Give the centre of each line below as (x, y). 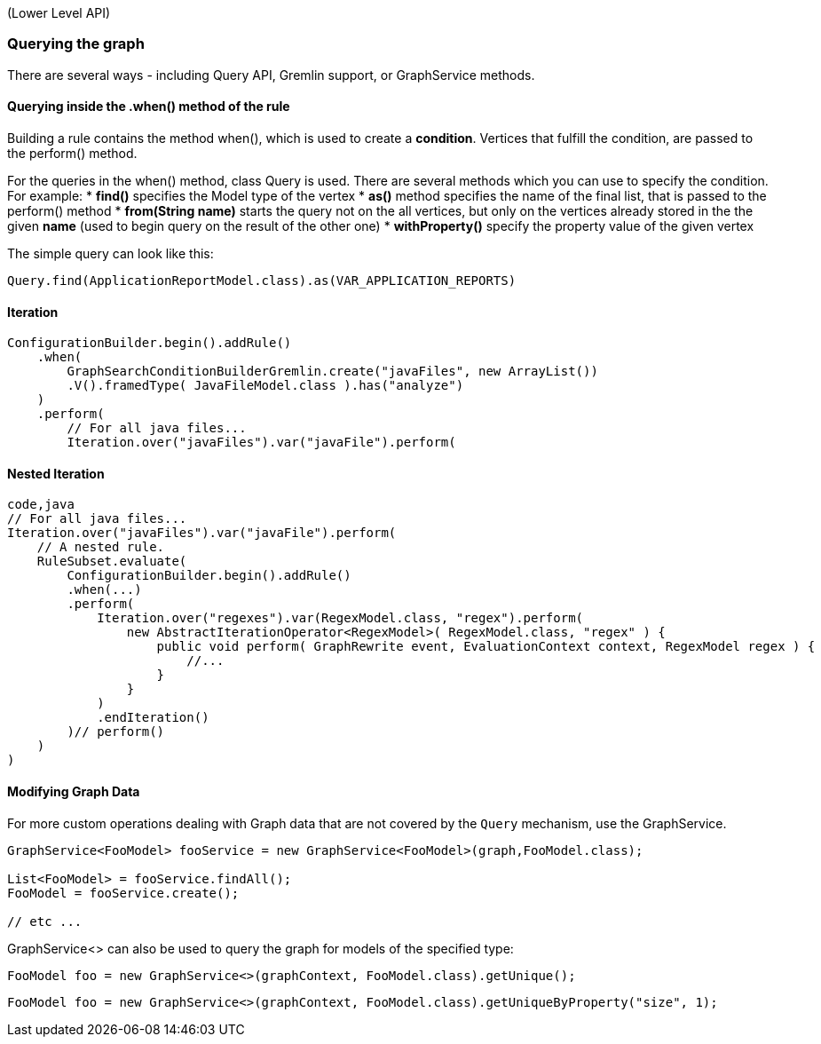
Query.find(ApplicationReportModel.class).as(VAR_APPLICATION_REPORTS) (262, 280)
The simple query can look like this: (111, 253)
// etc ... (45, 921)
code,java (41, 505)
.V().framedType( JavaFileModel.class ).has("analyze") (265, 386)
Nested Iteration (56, 473)
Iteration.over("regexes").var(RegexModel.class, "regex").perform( (340, 618)
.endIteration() (153, 718)
